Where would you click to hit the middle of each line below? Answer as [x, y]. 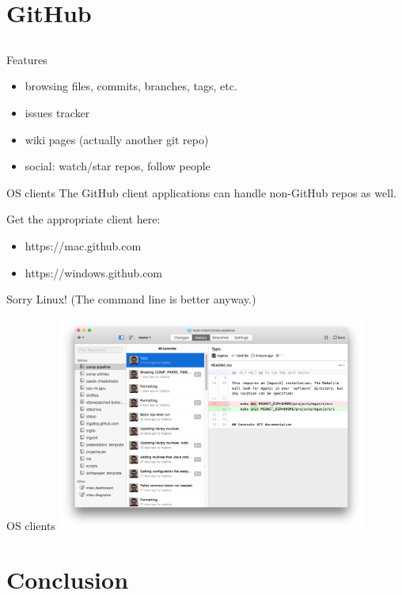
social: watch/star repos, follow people [118, 166]
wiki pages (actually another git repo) [117, 139]
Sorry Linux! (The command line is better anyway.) [131, 299]
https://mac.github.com [83, 245]
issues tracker [57, 112]
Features [27, 59]
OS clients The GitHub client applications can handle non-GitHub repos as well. [201, 192]
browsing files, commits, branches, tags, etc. [131, 86]
